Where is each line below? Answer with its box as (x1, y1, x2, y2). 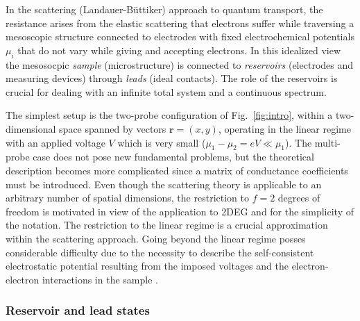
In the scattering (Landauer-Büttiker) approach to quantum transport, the (6, 2, 323, 16)
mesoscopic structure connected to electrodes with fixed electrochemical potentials (6, 29, 354, 44)
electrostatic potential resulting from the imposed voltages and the (6, 258, 289, 273)
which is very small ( (117, 135, 206, 149)
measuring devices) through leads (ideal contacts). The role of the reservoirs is (6, 71, 338, 85)
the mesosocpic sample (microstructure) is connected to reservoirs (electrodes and (6, 57, 354, 72)
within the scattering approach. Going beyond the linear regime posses (6, 231, 306, 245)
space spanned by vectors (59, 121, 166, 135)
